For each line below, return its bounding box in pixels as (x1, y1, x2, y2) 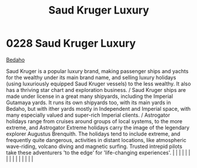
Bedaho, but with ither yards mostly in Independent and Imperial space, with (6, 105, 191, 112)
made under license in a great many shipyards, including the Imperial (6, 93, 173, 100)
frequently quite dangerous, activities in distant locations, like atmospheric (6, 136, 186, 143)
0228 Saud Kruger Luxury (6, 37, 136, 50)
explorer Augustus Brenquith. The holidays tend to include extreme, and (6, 130, 181, 137)
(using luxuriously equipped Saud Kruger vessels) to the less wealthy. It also (6, 80, 191, 87)
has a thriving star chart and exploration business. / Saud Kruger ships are (6, 86, 186, 93)
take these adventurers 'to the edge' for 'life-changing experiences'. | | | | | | (6, 149, 191, 156)
